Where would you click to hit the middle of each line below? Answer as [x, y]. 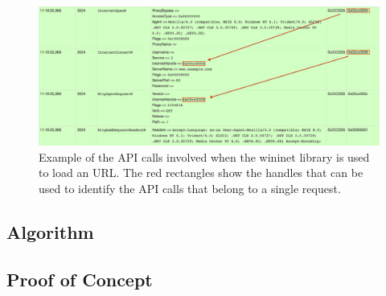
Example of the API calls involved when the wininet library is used [204, 156]
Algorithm [50, 231]
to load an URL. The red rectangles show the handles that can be [201, 173]
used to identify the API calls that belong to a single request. [190, 188]
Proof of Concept [80, 279]
